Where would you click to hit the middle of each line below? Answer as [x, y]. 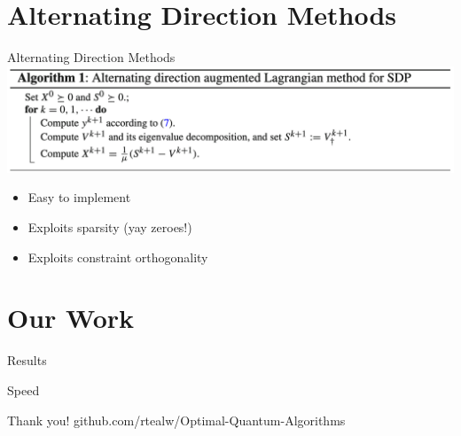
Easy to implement [79, 197]
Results [27, 360]
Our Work [71, 318]
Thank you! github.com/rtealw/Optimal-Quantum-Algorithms [176, 420]
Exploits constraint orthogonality [118, 257]
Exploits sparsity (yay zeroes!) [110, 227]
